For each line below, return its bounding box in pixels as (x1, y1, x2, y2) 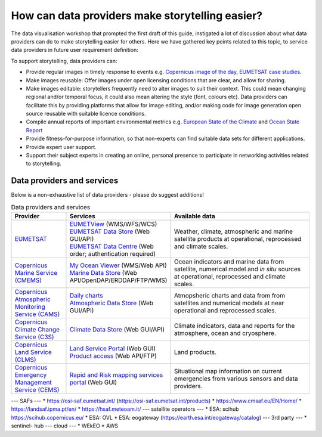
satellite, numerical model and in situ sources (174, 265, 301, 274)
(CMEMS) (14, 276, 42, 284)
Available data (174, 212, 216, 221)
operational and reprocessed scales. (174, 306, 277, 315)
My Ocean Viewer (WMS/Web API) (69, 261, 167, 269)
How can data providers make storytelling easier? (11, 9, 262, 22)
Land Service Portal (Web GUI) (69, 345, 156, 353)
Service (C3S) (14, 333, 54, 341)
